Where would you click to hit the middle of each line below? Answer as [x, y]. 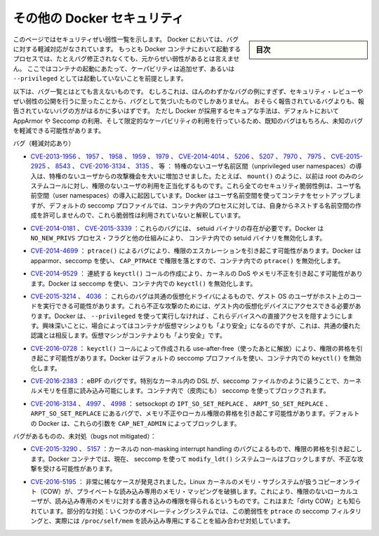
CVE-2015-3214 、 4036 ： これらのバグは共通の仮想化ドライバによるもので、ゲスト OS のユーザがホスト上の [190, 296]
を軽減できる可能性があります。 [59, 130]
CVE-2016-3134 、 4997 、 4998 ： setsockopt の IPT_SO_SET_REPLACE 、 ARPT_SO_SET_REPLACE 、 [181, 403]
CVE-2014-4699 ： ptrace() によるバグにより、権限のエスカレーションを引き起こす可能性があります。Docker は [196, 251]
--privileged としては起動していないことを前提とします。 [100, 79]
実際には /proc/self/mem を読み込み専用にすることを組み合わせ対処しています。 [174, 521]
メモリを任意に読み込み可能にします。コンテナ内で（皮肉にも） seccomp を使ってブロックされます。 [183, 391]
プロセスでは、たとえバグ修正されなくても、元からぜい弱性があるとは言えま [123, 59]
